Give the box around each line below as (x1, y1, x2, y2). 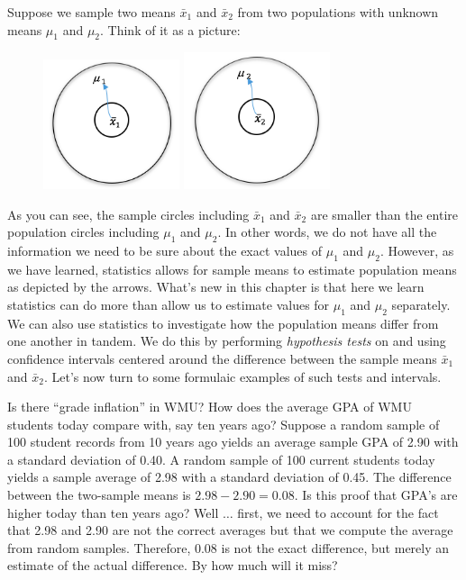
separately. (391, 295, 451, 313)
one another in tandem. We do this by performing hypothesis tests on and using (7, 331, 446, 350)
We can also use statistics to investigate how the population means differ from (7, 313, 439, 332)
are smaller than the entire (310, 204, 459, 223)
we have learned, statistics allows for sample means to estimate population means (7, 259, 457, 278)
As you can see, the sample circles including (7, 204, 250, 223)
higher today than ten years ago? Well (7, 503, 219, 521)
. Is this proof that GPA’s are (294, 485, 458, 504)
